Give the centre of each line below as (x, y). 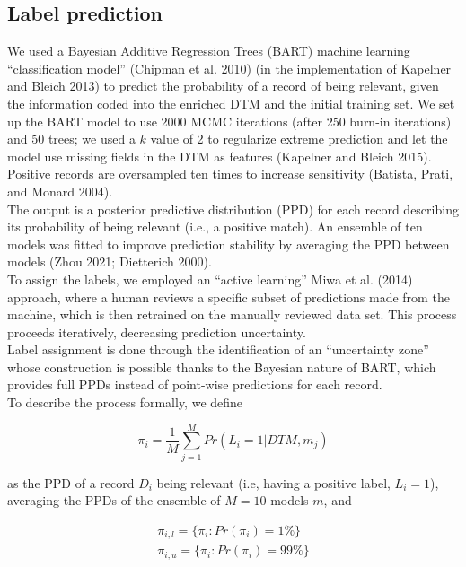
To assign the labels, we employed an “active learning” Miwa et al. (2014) (210, 279)
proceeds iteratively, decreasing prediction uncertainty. (157, 331)
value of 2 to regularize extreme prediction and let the (299, 139)
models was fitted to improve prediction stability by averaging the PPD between (229, 244)
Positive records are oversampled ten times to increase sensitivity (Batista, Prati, (230, 174)
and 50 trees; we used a (71, 139)
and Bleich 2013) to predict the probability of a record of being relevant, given (223, 86)
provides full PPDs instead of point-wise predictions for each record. (195, 384)
